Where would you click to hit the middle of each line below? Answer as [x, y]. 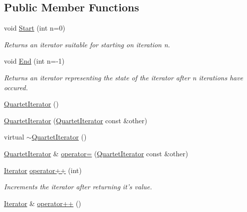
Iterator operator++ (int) [43, 170]
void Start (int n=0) [35, 28]
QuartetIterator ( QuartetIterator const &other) [76, 120]
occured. [16, 87]
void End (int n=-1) [34, 61]
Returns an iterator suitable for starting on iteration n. [87, 44]
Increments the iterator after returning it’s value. [78, 187]
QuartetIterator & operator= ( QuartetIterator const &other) [96, 153]
